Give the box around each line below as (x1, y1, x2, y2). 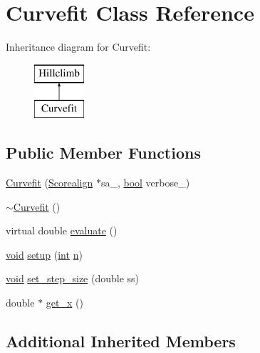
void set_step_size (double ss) (6, 271, 140, 286)
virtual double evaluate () (6, 223, 118, 238)
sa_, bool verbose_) (100, 175, 190, 190)
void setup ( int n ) (6, 247, 83, 262)
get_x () (46, 295, 83, 310)
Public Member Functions (6, 141, 201, 164)
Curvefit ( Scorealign (6, 175, 93, 190)
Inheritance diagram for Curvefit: (6, 39, 151, 54)
